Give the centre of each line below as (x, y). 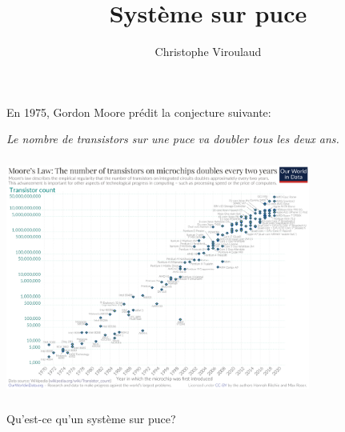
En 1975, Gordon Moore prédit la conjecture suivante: (139, 112)
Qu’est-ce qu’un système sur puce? (91, 418)
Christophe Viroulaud (208, 52)
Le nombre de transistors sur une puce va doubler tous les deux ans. (173, 139)
